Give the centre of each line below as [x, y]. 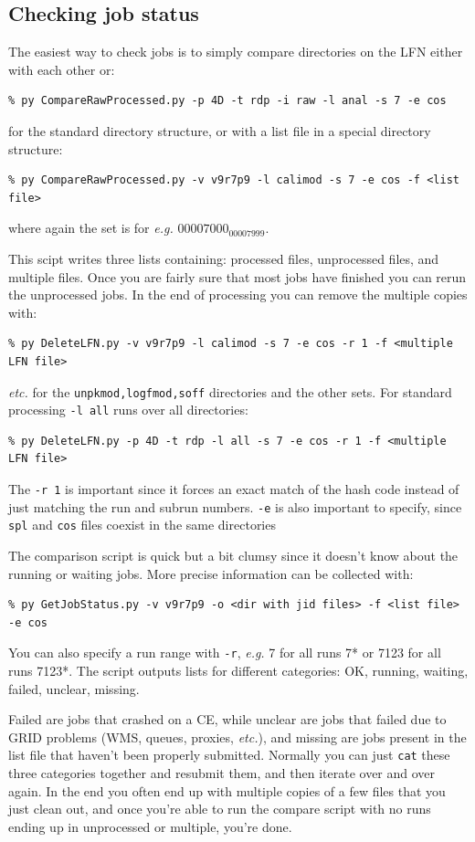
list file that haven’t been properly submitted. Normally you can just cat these [229, 755]
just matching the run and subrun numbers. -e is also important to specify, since [235, 506]
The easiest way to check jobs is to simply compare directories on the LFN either [236, 52]
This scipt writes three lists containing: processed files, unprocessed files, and [224, 258]
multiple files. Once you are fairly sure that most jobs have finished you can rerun [237, 276]
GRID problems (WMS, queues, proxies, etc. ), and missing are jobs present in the [237, 737]
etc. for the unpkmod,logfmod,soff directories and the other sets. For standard [230, 391]
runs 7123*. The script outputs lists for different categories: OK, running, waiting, [238, 671]
